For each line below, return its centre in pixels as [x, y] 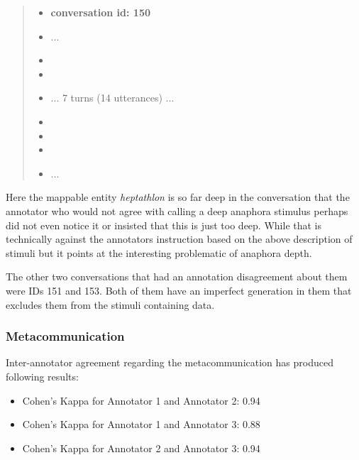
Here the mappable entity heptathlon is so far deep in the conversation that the [178, 197]
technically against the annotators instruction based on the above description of [179, 239]
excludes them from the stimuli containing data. [110, 304]
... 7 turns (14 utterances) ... [112, 98]
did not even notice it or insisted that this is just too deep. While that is [164, 225]
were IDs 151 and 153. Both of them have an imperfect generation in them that [179, 290]
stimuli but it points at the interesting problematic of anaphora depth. [159, 252]
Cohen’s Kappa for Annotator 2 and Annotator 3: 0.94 [141, 448]
